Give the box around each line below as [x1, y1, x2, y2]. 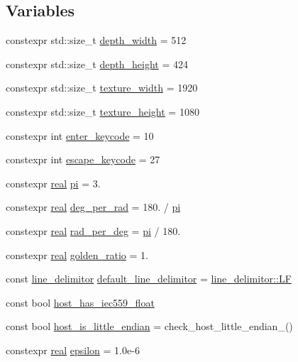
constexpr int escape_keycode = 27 [6, 152, 160, 167]
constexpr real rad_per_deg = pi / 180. [6, 223, 181, 238]
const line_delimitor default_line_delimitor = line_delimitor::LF [6, 271, 292, 286]
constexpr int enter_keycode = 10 [6, 128, 154, 143]
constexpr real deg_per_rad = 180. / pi [6, 199, 181, 214]
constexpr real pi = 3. [6, 175, 101, 190]
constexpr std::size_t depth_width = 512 [6, 33, 187, 48]
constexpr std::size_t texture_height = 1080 [6, 104, 199, 119]
